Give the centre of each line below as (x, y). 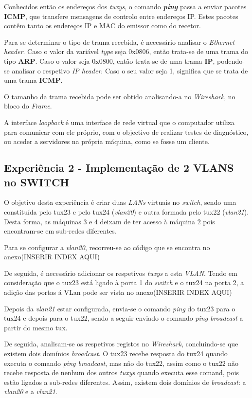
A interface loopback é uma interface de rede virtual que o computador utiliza (119, 122)
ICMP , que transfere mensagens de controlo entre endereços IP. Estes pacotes (121, 16)
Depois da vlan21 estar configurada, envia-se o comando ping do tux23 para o (120, 308)
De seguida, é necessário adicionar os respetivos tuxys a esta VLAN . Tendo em (121, 273)
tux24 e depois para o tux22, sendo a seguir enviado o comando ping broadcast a (124, 318)
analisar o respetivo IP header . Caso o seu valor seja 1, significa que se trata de (130, 70)
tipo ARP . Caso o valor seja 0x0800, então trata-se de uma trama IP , (109, 61)
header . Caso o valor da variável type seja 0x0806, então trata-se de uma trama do (126, 51)
